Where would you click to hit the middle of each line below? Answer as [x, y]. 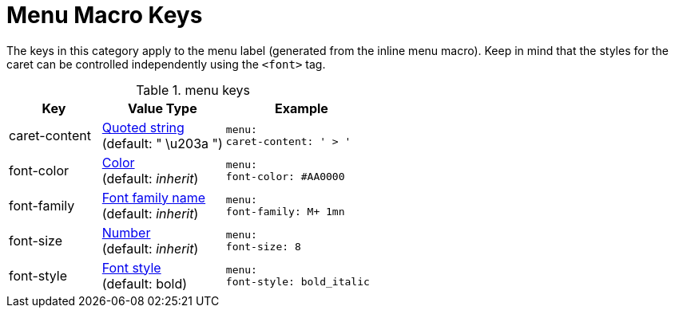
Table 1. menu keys [193, 90]
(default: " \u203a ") [162, 143]
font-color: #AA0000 [285, 176]
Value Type [162, 108]
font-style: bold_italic [298, 281]
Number [126, 232]
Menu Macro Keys [105, 15]
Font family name [154, 197]
